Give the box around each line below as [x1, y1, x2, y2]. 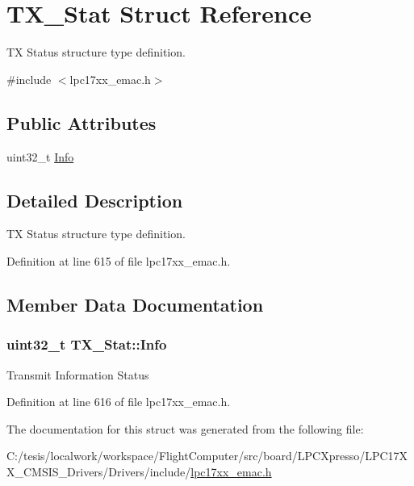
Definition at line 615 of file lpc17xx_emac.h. [6, 252, 231, 269]
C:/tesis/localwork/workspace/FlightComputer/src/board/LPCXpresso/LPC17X [6, 447, 408, 464]
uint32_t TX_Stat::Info [6, 334, 167, 354]
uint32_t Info [6, 148, 74, 165]
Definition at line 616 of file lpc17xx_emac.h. [6, 393, 231, 410]
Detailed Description [6, 187, 183, 212]
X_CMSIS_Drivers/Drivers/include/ [6, 463, 191, 480]
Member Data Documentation [6, 291, 264, 316]
